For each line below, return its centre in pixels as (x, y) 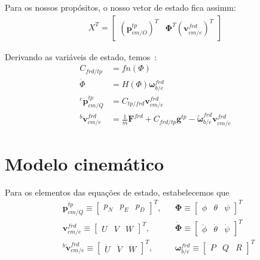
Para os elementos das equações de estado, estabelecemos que (117, 192)
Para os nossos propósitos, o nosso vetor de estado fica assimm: (120, 7)
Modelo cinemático (85, 163)
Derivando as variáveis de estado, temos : (81, 56)
